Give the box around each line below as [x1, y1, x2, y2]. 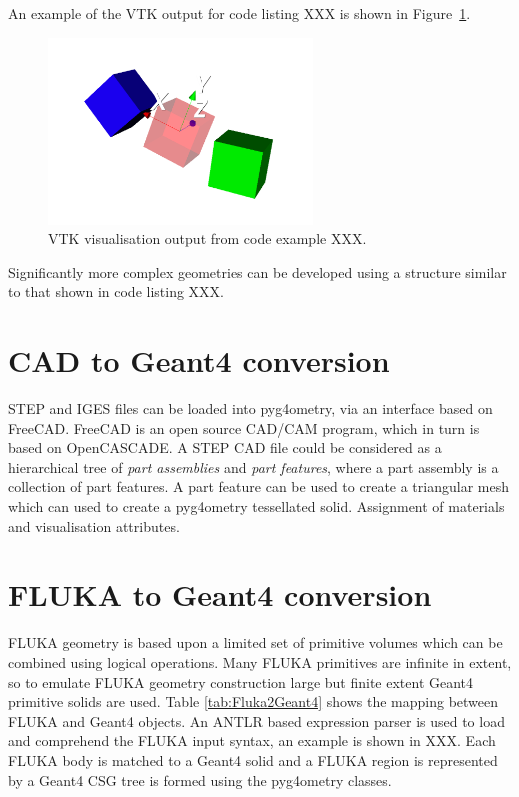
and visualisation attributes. [8, 515, 180, 536]
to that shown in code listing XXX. [8, 281, 224, 302]
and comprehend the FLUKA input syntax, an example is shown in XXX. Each [8, 730, 496, 751]
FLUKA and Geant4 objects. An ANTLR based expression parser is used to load [8, 710, 505, 731]
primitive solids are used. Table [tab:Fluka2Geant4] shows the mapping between [8, 691, 499, 712]
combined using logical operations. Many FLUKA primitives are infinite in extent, [8, 651, 512, 672]
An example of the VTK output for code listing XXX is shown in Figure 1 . [8, 3, 471, 23]
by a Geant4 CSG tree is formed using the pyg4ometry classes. [8, 769, 392, 790]
